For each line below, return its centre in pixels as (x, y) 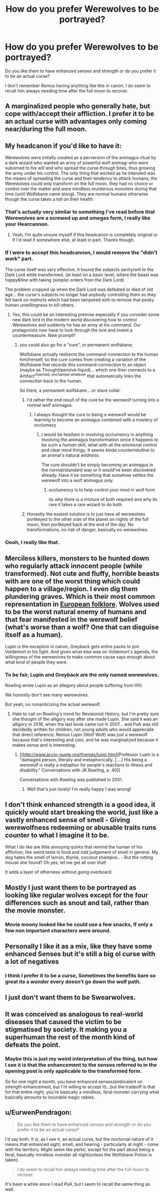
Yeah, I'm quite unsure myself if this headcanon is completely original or (85, 235)
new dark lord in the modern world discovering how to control (74, 320)
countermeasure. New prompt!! (44, 335)
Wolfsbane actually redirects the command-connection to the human (89, 354)
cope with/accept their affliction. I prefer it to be (80, 114)
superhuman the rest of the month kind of (70, 1037)
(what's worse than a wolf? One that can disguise (82, 627)
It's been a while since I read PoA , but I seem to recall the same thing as (78, 1184)
